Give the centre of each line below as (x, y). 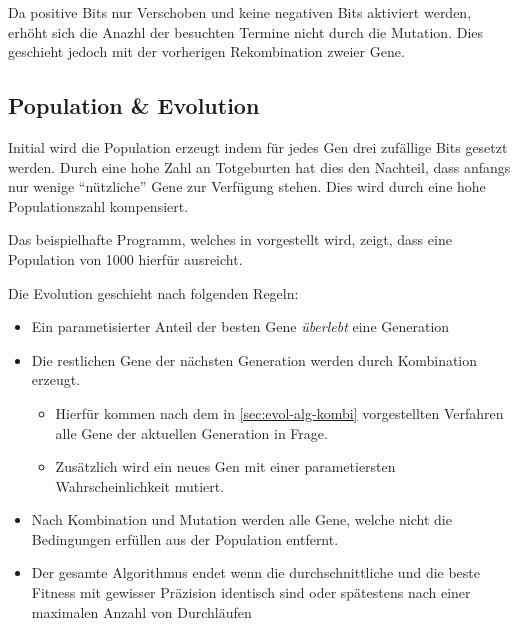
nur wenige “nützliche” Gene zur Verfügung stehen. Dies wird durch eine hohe (247, 186)
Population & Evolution (134, 105)
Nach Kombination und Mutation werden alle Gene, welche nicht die (241, 519)
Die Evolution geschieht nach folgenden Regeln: (153, 292)
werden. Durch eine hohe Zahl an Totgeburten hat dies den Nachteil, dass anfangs (259, 166)
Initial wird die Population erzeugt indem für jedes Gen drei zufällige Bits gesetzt (258, 146)
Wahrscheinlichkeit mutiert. (140, 485)
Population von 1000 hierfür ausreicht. (125, 258)
